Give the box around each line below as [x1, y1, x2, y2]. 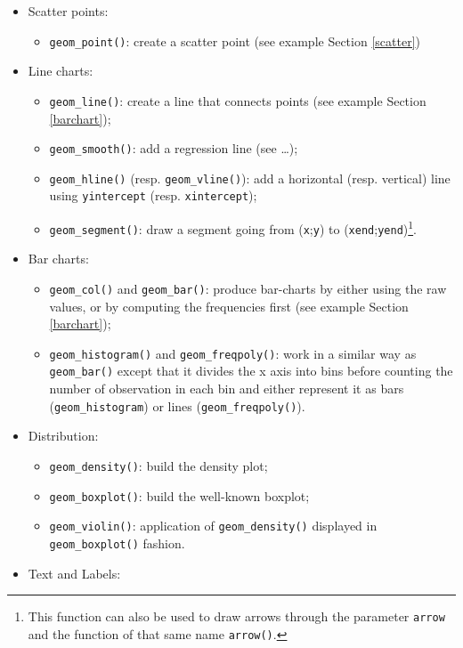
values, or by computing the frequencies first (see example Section [49, 296, 409, 315]
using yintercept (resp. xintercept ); [49, 186, 257, 205]
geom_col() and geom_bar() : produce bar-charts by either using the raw [49, 279, 447, 297]
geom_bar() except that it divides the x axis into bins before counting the [49, 361, 453, 380]
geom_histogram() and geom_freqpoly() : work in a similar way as [49, 344, 417, 362]
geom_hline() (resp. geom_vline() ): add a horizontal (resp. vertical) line [49, 168, 451, 187]
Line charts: [28, 61, 93, 80]
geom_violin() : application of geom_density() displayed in [49, 516, 378, 535]
